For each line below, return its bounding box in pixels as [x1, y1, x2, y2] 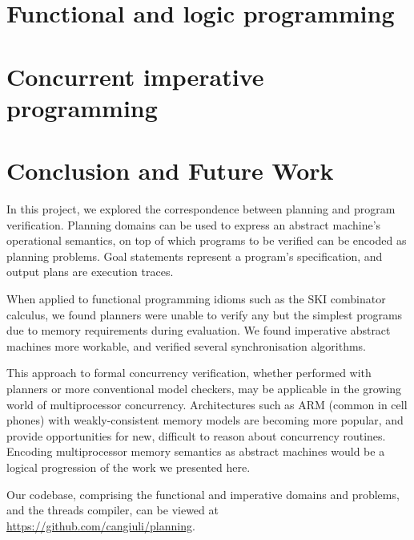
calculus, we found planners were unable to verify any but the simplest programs [6, 306, 403, 323]
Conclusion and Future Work [6, 154, 334, 187]
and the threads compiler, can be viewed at [6, 501, 219, 518]
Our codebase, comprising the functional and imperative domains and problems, [6, 485, 400, 502]
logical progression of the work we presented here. [6, 458, 251, 475]
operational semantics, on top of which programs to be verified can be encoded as [6, 232, 407, 249]
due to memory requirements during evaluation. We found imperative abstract [6, 322, 391, 339]
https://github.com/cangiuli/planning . [6, 517, 195, 534]
